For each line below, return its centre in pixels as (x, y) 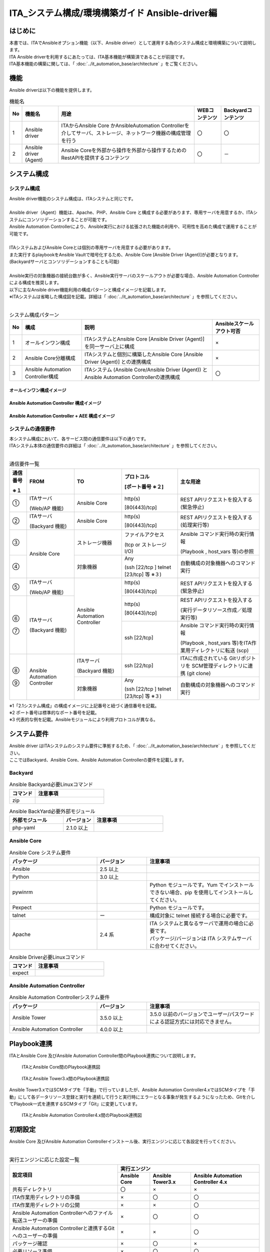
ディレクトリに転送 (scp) (219, 650)
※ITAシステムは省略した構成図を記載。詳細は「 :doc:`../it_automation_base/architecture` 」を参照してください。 (124, 297)
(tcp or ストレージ (145, 544)
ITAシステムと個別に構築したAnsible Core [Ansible (144, 355)
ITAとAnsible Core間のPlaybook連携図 (61, 1067)
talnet (19, 915)
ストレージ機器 (94, 542)
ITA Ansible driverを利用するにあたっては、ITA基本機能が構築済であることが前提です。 (98, 57)
